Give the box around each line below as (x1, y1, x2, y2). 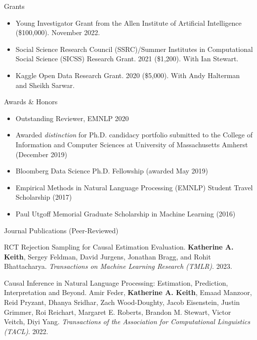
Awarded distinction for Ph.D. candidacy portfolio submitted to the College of (15, 129, 253, 140)
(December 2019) (15, 149, 67, 159)
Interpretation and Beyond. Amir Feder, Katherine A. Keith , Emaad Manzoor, (4, 287, 252, 297)
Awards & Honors (4, 96, 58, 107)
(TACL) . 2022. (4, 326, 48, 336)
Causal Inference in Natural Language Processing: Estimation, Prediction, (4, 277, 228, 288)
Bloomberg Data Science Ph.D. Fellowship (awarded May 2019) (15, 166, 209, 176)
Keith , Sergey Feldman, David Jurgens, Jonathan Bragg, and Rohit (4, 251, 211, 261)
